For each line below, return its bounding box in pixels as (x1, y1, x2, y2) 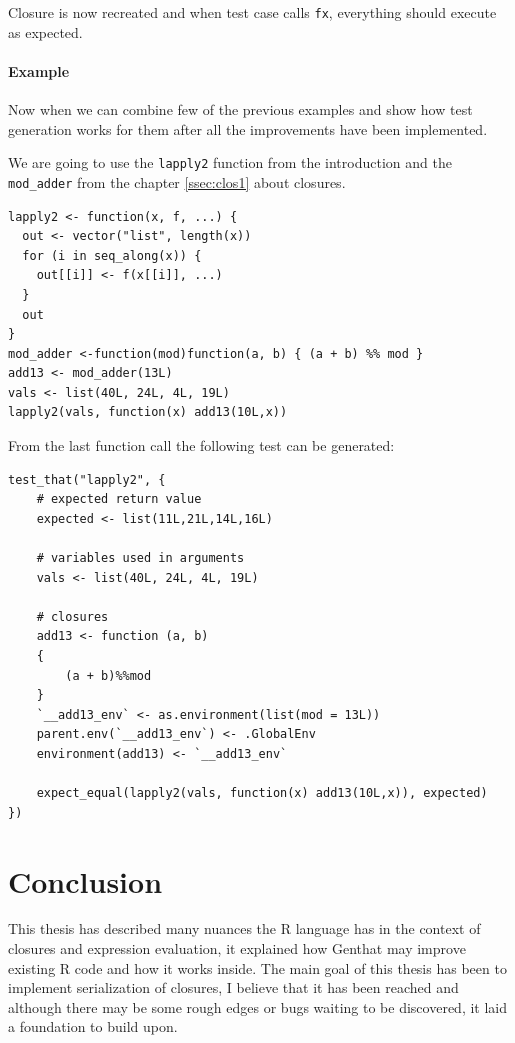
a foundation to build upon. (8, 1016, 178, 1037)
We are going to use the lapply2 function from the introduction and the (8, 152, 452, 173)
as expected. (8, 21, 83, 42)
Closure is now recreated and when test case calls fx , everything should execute (8, 2, 497, 22)
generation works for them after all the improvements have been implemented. (8, 118, 488, 139)
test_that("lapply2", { (8, 472, 166, 487)
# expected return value (36, 492, 202, 507)
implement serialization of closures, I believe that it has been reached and (8, 977, 459, 998)
